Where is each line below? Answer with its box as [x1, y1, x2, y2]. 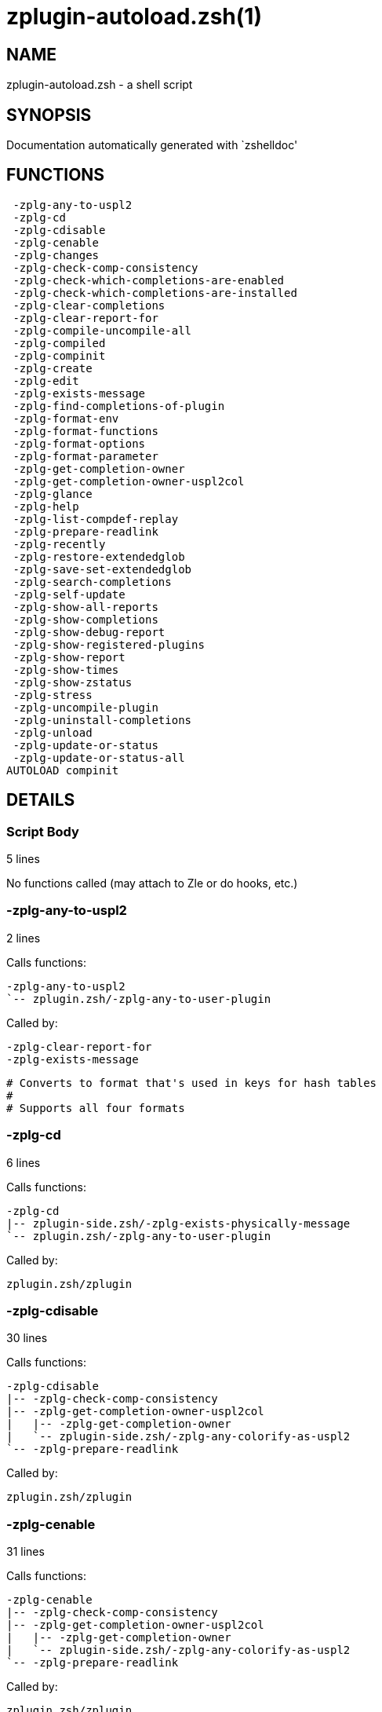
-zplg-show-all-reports [13, 600, 158, 613]
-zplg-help [13, 499, 79, 513]
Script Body [6, 823, 79, 840]
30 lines [6, 1331, 48, 1345]
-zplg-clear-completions [13, 298, 166, 312]
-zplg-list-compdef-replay [13, 512, 179, 525]
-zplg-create [13, 361, 93, 375]
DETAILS [6, 790, 75, 810]
